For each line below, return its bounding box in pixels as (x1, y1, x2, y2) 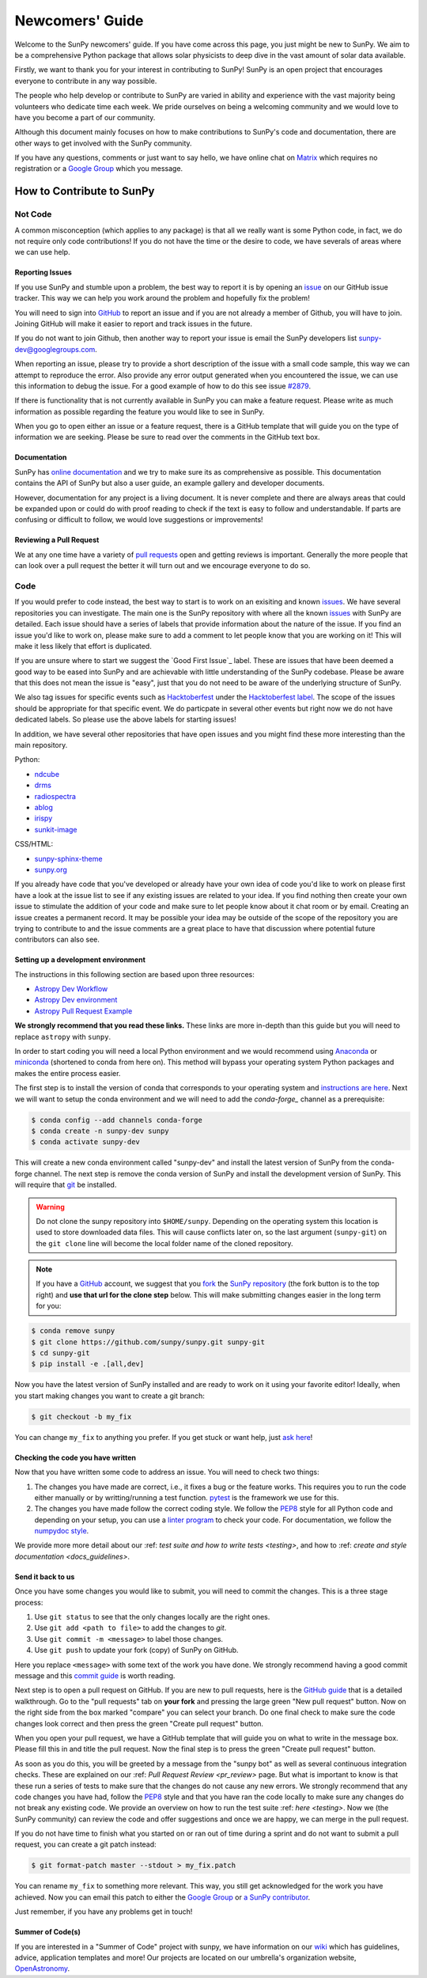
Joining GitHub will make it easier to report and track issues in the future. (14, 319, 253, 328)
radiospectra (34, 791, 77, 801)
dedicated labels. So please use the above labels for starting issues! (14, 714, 236, 724)
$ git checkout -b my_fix (31, 1412, 132, 1421)
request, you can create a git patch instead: (14, 1840, 157, 1849)
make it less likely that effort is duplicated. (14, 641, 152, 650)
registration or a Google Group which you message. (14, 164, 183, 173)
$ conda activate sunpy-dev (31, 1138, 140, 1146)
